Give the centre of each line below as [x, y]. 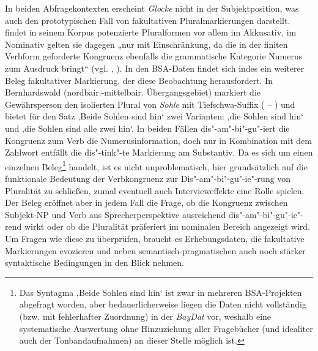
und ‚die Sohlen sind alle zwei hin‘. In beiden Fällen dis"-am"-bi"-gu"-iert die [147, 128]
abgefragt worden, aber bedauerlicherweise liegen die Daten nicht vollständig [163, 304]
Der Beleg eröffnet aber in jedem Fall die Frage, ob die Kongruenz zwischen [146, 202]
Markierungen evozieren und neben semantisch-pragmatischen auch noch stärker [155, 250]
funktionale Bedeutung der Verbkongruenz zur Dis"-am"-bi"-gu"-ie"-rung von [148, 178]
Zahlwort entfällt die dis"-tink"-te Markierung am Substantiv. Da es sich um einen [159, 152]
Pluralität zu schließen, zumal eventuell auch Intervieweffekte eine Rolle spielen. [155, 190]
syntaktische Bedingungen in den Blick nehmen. [94, 262]
